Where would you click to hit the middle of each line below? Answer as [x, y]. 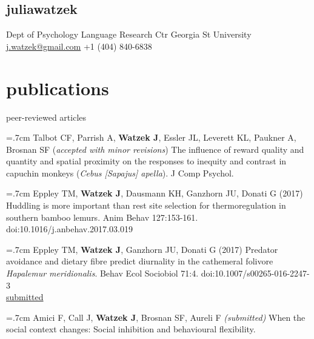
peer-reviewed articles [46, 117]
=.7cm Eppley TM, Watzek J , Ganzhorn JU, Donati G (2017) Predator [142, 249]
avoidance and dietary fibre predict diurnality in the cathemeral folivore [140, 261]
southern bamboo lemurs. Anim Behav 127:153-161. [102, 217]
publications [58, 88]
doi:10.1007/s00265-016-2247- [255, 273]
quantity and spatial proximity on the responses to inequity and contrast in [146, 161]
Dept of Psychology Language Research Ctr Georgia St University [129, 34]
